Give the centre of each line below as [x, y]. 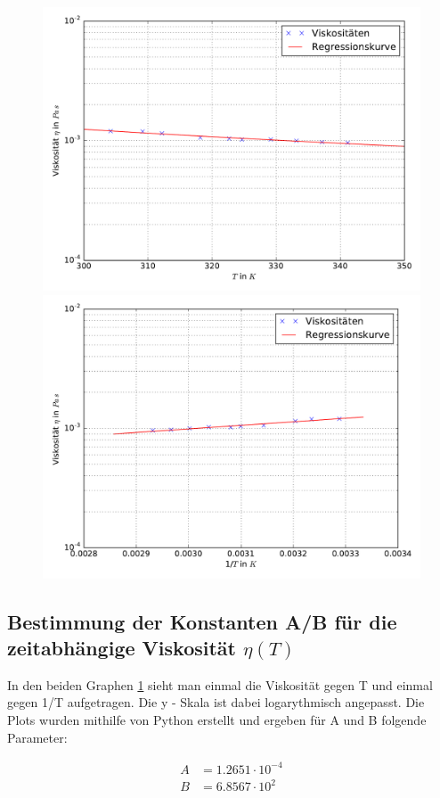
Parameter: [37, 737]
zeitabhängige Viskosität [122, 647]
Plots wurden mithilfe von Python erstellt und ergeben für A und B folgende [217, 719]
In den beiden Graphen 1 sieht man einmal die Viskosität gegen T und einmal [220, 684]
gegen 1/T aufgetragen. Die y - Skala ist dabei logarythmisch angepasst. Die [216, 702]
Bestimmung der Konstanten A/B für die [202, 621]
